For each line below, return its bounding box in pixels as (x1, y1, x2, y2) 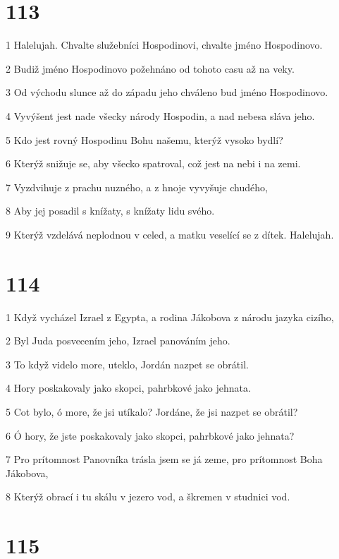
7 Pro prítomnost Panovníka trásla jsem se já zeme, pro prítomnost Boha (6, 452, 323, 467)
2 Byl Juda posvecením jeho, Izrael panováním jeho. (6, 333, 230, 348)
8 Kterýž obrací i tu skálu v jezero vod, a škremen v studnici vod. (6, 489, 290, 504)
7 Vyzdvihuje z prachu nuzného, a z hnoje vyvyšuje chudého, (6, 179, 268, 194)
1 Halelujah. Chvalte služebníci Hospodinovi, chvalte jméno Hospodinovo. (6, 37, 323, 52)
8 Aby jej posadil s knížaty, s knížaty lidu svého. (6, 203, 215, 218)
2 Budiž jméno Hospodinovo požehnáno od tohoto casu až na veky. (6, 61, 295, 76)
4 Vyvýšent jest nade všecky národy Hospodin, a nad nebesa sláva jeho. (6, 108, 315, 123)
